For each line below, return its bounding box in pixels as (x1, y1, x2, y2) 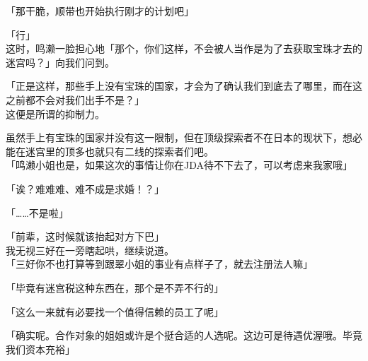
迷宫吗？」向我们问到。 (6, 54, 115, 69)
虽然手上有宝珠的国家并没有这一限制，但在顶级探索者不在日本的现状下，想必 (6, 130, 362, 145)
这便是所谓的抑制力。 (6, 106, 105, 121)
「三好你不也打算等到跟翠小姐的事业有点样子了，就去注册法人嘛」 (6, 256, 313, 271)
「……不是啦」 (6, 205, 69, 220)
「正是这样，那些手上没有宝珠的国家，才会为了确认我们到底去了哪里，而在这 (6, 78, 362, 93)
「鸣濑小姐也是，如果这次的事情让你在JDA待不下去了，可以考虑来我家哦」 (6, 158, 352, 172)
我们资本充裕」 (6, 341, 75, 356)
